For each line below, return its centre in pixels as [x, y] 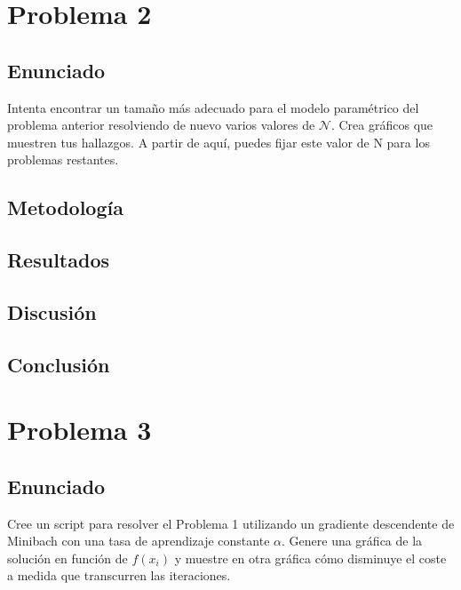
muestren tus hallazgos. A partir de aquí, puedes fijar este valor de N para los [219, 142]
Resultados [58, 260]
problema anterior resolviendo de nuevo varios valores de [161, 125]
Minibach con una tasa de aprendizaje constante [139, 541]
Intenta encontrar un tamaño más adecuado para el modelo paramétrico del [213, 107]
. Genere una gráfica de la [352, 541]
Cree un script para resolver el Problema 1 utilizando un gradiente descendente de [231, 523]
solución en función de [68, 558]
